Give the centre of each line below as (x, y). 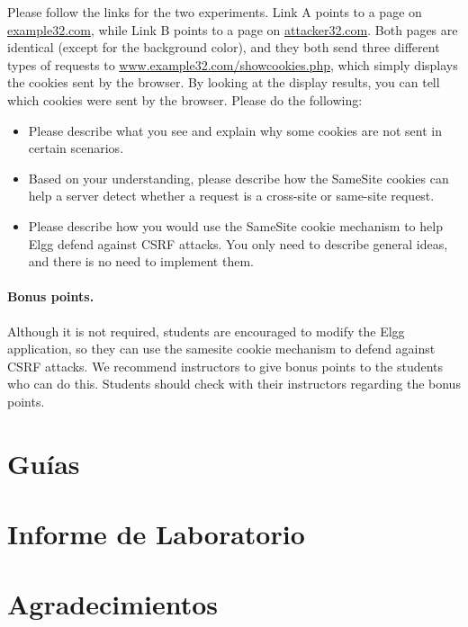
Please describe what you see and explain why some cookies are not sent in (235, 130)
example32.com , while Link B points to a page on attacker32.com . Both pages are (233, 29)
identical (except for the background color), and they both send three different (224, 47)
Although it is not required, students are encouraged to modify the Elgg (206, 331)
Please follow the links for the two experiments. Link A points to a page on (215, 12)
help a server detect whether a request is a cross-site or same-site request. (231, 196)
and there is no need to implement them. (141, 261)
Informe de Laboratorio (156, 534)
